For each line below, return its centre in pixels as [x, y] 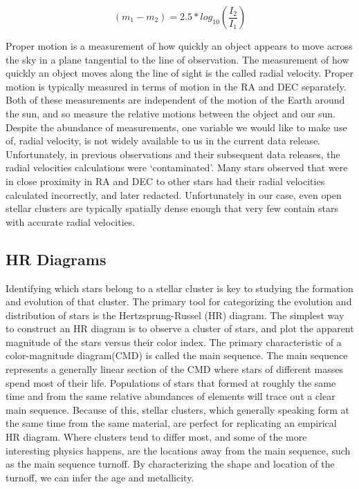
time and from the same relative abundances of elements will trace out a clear [171, 396]
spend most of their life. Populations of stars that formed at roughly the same [171, 382]
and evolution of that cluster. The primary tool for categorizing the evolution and [179, 301]
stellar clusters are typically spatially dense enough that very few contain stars [172, 208]
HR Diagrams [56, 259]
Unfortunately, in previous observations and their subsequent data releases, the [173, 154]
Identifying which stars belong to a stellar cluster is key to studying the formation [179, 288]
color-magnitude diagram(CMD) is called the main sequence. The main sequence [177, 355]
